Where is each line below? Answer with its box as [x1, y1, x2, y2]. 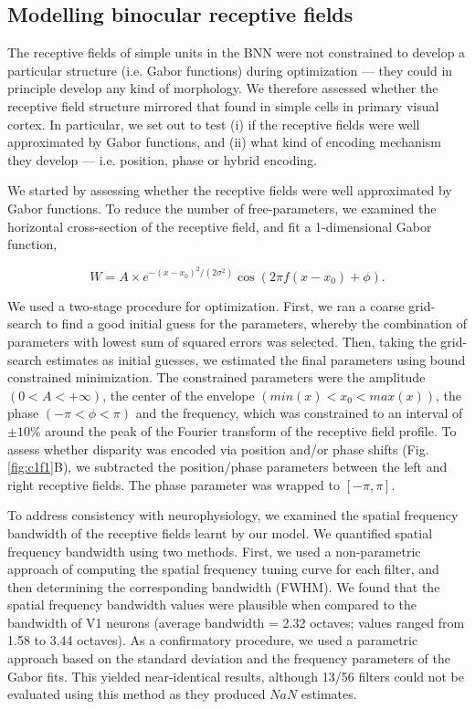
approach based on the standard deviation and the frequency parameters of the [7, 649, 451, 668]
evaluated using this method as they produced [7, 684, 266, 704]
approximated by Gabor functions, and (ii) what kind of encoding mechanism [7, 132, 441, 151]
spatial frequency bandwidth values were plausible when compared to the [7, 595, 417, 614]
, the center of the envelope [102, 385, 255, 404]
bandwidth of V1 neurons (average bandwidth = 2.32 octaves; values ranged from [7, 612, 465, 631]
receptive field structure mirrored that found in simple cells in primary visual [7, 96, 439, 115]
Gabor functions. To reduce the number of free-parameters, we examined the [7, 198, 437, 217]
